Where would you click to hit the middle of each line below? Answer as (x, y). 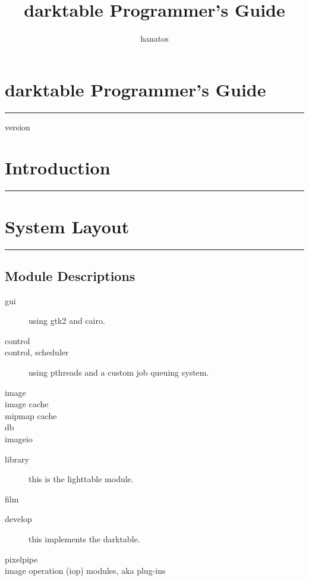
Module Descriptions (70, 275)
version (18, 126)
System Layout (67, 226)
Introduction (58, 168)
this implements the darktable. (84, 539)
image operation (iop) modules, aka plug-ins (85, 571)
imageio (19, 439)
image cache (27, 404)
